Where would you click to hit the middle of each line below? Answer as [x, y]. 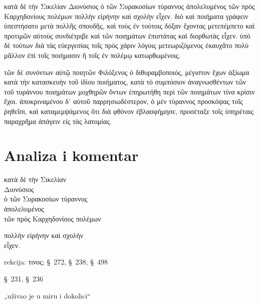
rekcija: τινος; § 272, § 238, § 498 [56, 262]
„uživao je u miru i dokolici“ [47, 295]
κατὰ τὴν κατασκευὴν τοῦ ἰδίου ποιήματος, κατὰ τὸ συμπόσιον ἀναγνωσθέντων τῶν [125, 82]
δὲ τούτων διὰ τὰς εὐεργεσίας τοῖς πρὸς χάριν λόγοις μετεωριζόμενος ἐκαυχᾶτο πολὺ [126, 45]
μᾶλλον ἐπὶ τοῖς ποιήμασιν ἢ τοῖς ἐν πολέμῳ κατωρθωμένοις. [92, 55]
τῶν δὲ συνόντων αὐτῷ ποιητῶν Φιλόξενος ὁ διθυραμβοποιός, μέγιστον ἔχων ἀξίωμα [127, 72]
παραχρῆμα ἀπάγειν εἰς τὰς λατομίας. [58, 121]
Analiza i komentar [71, 155]
